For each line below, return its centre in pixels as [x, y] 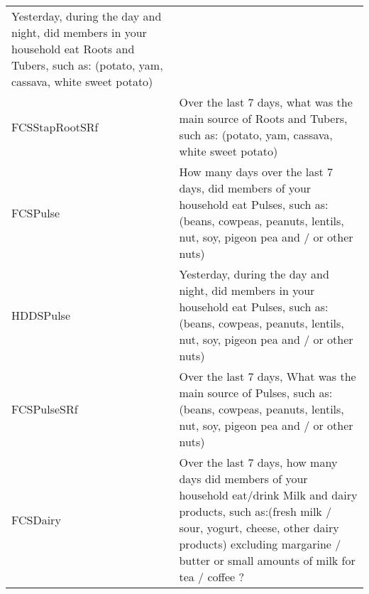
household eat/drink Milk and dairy [268, 495]
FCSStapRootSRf [55, 126]
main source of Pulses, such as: [256, 393]
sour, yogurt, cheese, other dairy [259, 528]
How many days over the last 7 [256, 172]
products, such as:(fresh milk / [255, 511]
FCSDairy [36, 519]
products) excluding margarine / [260, 544]
